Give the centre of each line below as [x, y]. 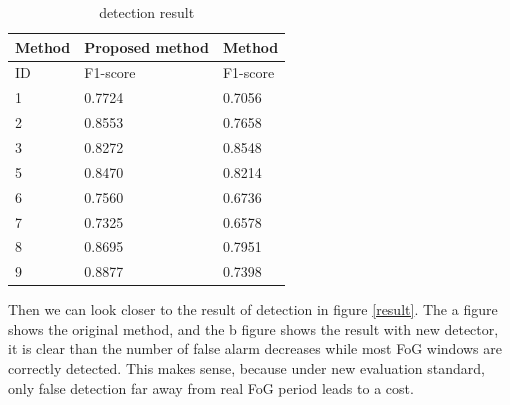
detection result [147, 12]
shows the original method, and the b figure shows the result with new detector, [253, 328]
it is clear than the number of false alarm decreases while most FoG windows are [255, 348]
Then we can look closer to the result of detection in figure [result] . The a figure [253, 309]
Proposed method [146, 46]
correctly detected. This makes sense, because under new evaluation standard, [246, 368]
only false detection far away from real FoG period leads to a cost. [211, 387]
